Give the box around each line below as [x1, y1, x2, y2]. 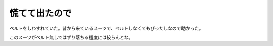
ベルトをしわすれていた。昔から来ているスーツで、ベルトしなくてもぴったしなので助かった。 [9, 25, 204, 31]
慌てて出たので [9, 8, 72, 19]
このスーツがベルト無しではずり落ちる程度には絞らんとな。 [9, 34, 133, 40]
